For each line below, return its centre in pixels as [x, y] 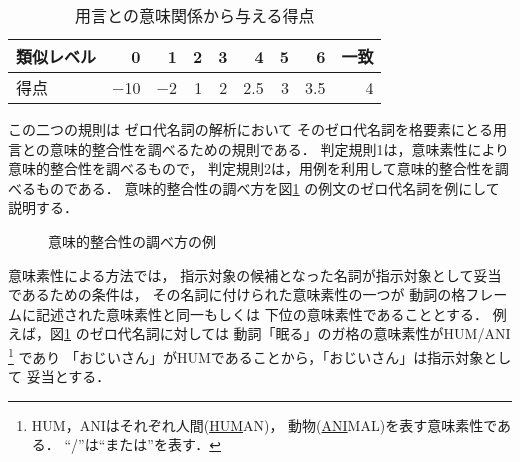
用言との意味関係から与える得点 [195, 15]
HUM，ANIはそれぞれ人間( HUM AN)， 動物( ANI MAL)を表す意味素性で [264, 424]
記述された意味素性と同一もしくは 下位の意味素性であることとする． [262, 313]
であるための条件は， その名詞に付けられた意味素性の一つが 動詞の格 [237, 294]
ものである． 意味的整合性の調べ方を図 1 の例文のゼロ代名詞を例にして [267, 187]
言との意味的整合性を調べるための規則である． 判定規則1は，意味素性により [259, 148]
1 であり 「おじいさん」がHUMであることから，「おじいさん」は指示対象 [246, 355]
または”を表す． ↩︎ [163, 444]
